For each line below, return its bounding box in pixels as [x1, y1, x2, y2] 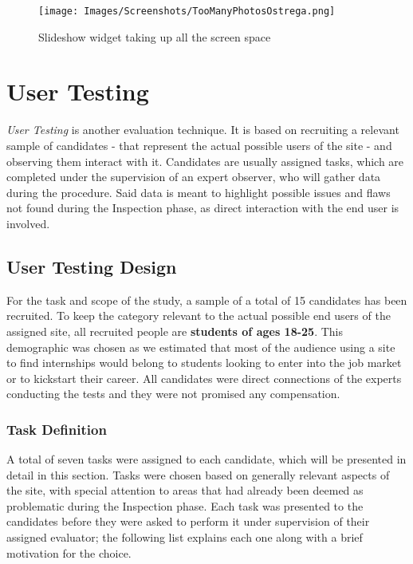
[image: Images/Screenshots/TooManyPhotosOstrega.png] [38, 6, 336, 17]
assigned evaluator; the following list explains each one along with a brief [6, 529, 363, 546]
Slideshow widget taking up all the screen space [38, 28, 271, 45]
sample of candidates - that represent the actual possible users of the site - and [6, 136, 392, 153]
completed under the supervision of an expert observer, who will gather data [6, 168, 381, 185]
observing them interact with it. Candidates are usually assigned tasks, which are [6, 152, 404, 169]
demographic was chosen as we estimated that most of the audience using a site [6, 338, 395, 355]
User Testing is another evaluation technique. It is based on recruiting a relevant [6, 121, 399, 138]
